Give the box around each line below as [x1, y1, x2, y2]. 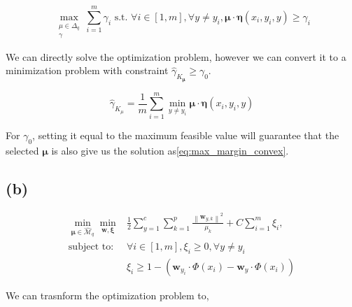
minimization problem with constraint [6, 63, 169, 78]
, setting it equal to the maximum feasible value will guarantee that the [32, 127, 339, 142]
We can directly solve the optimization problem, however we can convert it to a [6, 49, 346, 64]
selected [6, 143, 39, 157]
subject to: [68, 242, 114, 252]
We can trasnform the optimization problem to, [6, 287, 209, 302]
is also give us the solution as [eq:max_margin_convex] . [51, 143, 289, 157]
